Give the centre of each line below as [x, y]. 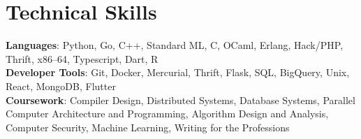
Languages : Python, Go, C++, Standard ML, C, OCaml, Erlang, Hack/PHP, [175, 45]
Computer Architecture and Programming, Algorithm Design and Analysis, [167, 114]
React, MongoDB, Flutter [61, 86]
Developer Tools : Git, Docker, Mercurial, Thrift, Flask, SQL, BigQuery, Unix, [178, 72]
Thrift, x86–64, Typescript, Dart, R [82, 58]
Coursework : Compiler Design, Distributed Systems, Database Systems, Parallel [180, 100]
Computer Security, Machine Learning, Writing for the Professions [148, 127]
